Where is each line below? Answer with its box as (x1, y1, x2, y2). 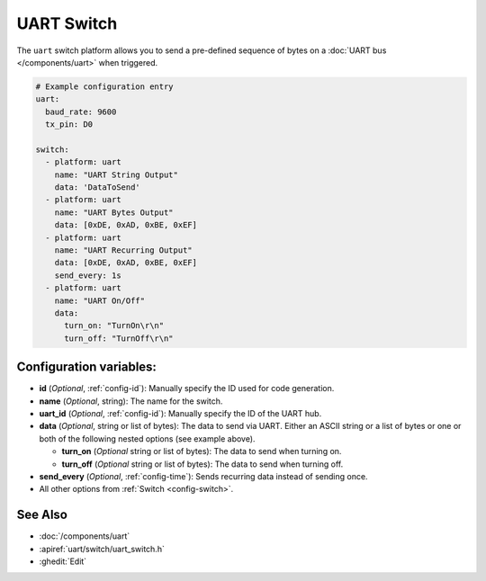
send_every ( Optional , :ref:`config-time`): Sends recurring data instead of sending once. (39, 470, 368, 481)
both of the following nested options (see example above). (39, 433, 256, 444)
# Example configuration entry (35, 81, 175, 92)
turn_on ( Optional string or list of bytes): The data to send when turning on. (61, 446, 342, 457)
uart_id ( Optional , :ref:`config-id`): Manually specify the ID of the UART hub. (39, 408, 322, 419)
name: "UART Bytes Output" (54, 207, 175, 218)
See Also (16, 507, 67, 523)
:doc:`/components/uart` (39, 531, 130, 541)
